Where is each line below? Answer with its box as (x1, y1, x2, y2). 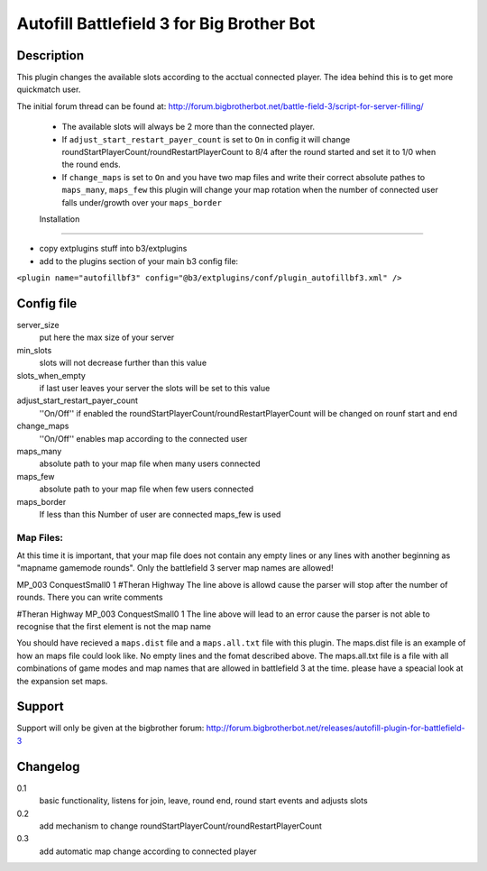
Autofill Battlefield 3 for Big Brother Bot (16, 14, 316, 33)
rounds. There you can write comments (16, 591, 163, 603)
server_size (16, 320, 60, 331)
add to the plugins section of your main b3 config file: (39, 255, 239, 266)
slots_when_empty (16, 370, 86, 380)
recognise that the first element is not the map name (16, 621, 212, 631)
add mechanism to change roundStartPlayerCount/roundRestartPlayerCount (39, 821, 322, 831)
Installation (39, 213, 80, 225)
